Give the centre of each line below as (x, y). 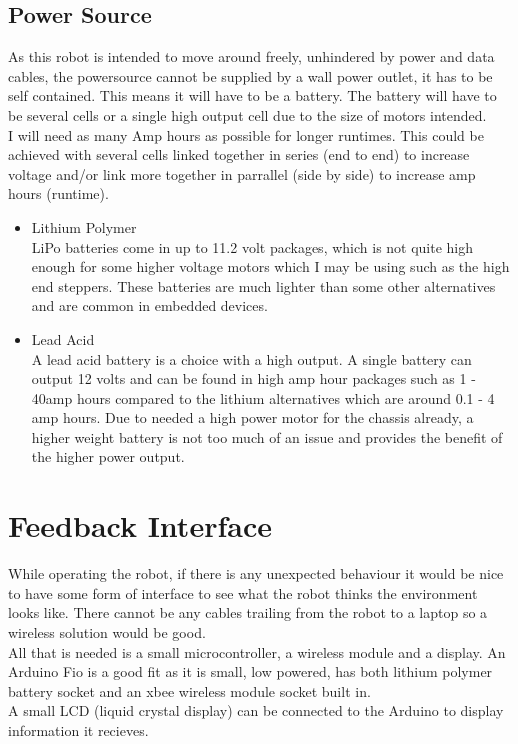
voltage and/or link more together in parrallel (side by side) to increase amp (242, 173)
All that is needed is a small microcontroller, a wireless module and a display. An (257, 651)
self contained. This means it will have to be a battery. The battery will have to (252, 95)
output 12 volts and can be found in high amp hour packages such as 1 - (253, 378)
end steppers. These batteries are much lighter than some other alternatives (263, 285)
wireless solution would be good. (107, 631)
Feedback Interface (140, 525)
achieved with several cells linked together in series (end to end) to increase (239, 154)
